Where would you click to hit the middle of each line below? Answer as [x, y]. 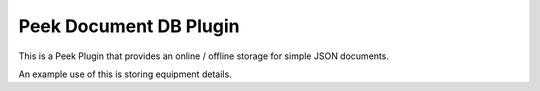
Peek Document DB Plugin [129, 26]
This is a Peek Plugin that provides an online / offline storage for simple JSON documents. [204, 56]
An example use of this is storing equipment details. [125, 74]
